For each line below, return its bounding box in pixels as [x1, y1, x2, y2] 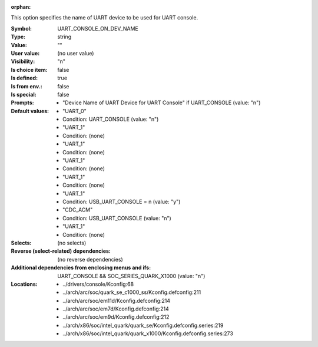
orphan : [11, 4, 31, 10]
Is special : [11, 91, 37, 98]
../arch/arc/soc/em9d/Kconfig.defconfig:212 [62, 313, 170, 320]
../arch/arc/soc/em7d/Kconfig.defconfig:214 [62, 305, 169, 312]
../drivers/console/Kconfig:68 [62, 280, 134, 287]
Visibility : [11, 58, 35, 65]
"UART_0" [62, 107, 87, 114]
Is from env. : [11, 82, 42, 90]
